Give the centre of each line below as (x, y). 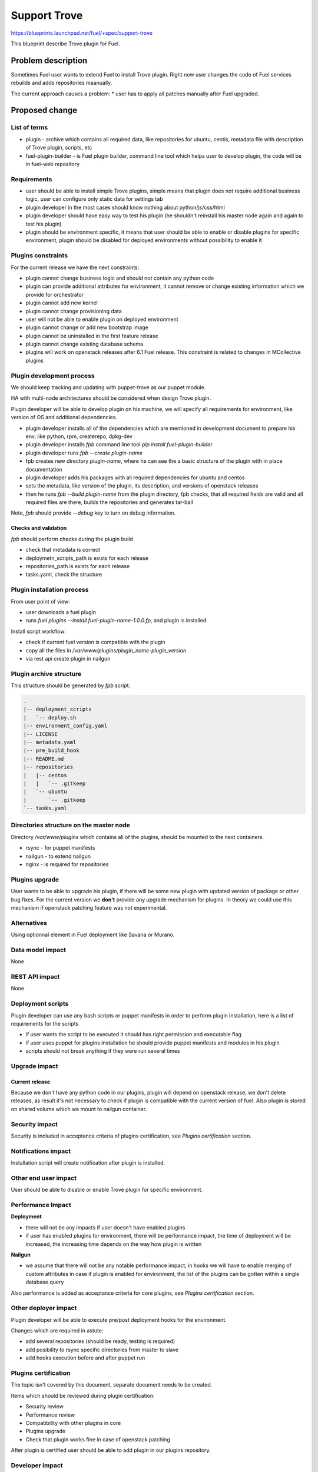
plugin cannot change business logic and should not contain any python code (120, 278)
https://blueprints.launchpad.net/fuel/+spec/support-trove (82, 33)
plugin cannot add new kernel (62, 303)
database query (45, 1282)
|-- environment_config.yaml (65, 726)
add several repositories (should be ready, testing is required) (100, 1341)
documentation (44, 469)
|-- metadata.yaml (50, 742)
